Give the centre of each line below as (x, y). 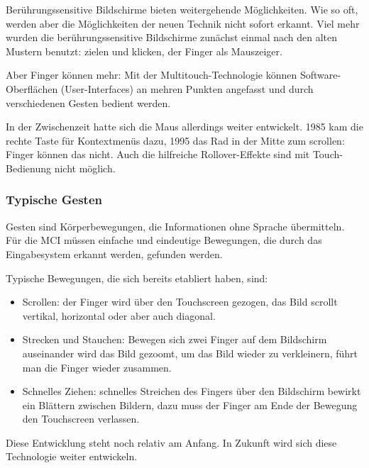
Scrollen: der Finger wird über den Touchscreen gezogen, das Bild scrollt (180, 302)
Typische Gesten (54, 200)
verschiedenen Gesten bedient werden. (88, 102)
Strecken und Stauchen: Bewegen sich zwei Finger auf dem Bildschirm (175, 339)
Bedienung (28, 168)
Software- (320, 75)
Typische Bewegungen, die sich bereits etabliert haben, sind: (137, 278)
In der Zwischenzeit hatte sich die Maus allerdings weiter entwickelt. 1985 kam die (184, 127)
